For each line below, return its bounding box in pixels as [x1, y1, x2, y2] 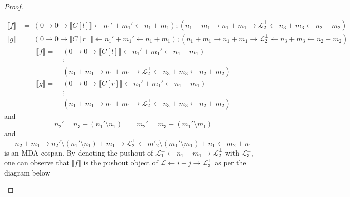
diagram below [4, 167, 50, 178]
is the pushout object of [83, 157, 158, 168]
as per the [215, 157, 246, 168]
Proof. [4, 1, 23, 11]
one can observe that [4, 157, 69, 168]
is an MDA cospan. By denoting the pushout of [4, 147, 153, 158]
